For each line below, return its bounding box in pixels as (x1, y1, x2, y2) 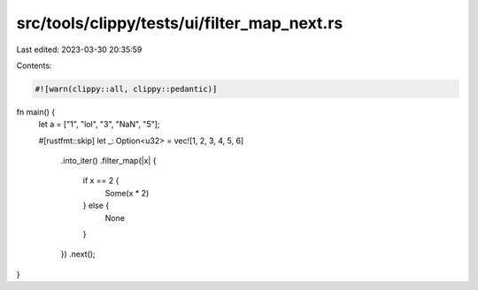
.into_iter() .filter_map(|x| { (60, 156, 157, 166)
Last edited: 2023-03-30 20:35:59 (16, 44, 143, 55)
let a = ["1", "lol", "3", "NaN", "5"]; (38, 119, 160, 130)
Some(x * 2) (104, 187, 150, 198)
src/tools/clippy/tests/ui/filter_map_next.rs (16, 13, 343, 33)
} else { (82, 200, 110, 211)
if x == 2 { (82, 175, 119, 186)
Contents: (16, 60, 52, 71)
